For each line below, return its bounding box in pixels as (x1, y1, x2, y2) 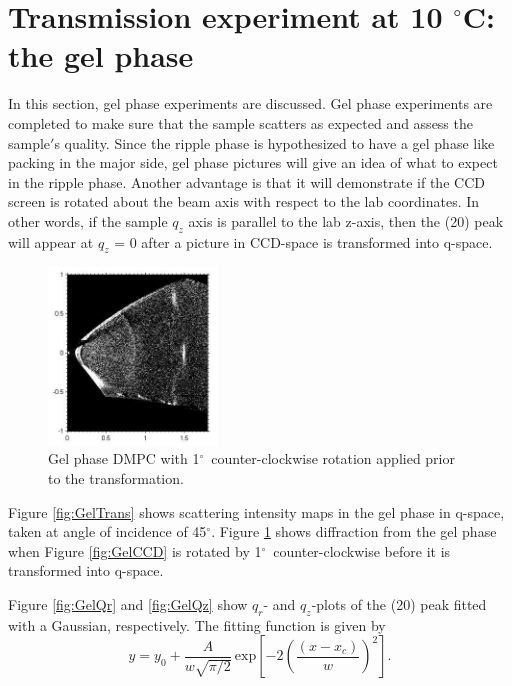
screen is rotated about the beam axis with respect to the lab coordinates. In (8, 191, 480, 212)
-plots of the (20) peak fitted (311, 593, 487, 614)
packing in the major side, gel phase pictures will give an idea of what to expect (8, 152, 498, 173)
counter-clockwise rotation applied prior (211, 448, 455, 469)
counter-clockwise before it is (273, 540, 451, 561)
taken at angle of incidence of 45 (8, 521, 207, 542)
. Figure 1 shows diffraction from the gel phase (211, 521, 497, 542)
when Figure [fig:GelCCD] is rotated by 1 (8, 540, 262, 561)
